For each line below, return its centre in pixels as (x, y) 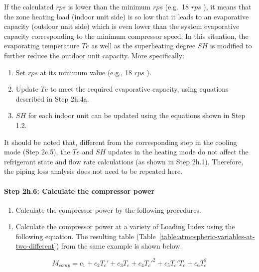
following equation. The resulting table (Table (86, 236)
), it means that (227, 6)
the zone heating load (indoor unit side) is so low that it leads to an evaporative (127, 16)
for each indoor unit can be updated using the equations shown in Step (137, 115)
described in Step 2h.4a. (52, 98)
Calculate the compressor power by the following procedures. (108, 209)
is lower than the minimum (109, 6)
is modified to (231, 46)
